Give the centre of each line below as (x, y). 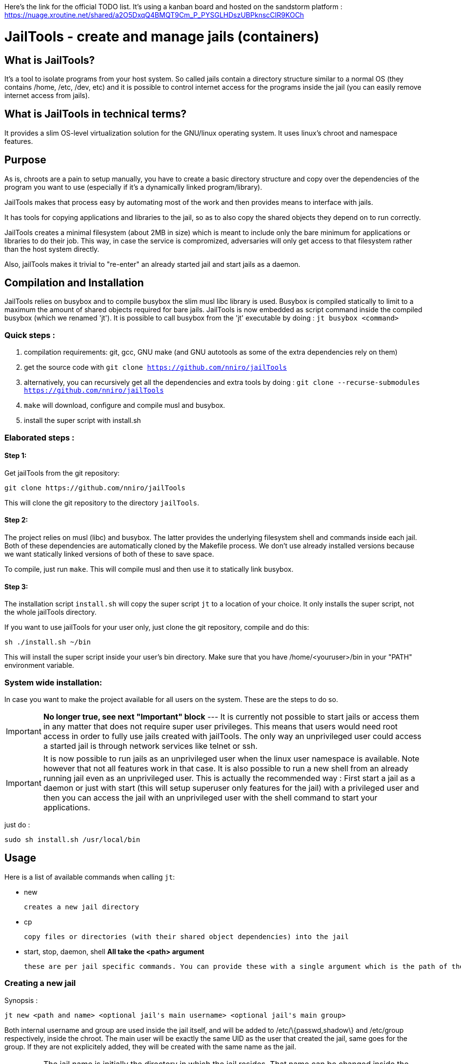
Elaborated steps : (40, 437)
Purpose (25, 160)
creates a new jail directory (82, 907)
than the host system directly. (52, 249)
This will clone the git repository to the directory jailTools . (102, 502)
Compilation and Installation (74, 283)
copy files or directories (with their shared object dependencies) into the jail (186, 936)
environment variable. (39, 665)
